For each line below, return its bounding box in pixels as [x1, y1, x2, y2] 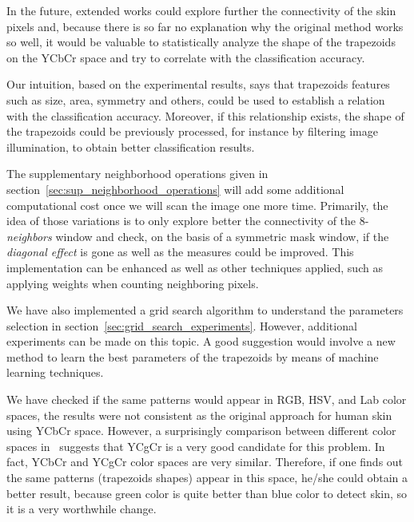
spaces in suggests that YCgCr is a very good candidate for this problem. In [6, 437, 385, 454]
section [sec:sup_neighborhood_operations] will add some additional [6, 180, 344, 197]
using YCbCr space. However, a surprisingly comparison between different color [6, 422, 396, 439]
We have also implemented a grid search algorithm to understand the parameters [6, 302, 404, 318]
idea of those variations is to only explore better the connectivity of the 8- [6, 212, 369, 229]
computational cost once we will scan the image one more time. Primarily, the [6, 196, 388, 213]
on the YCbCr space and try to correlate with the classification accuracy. [6, 49, 365, 65]
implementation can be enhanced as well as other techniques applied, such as [6, 259, 383, 275]
